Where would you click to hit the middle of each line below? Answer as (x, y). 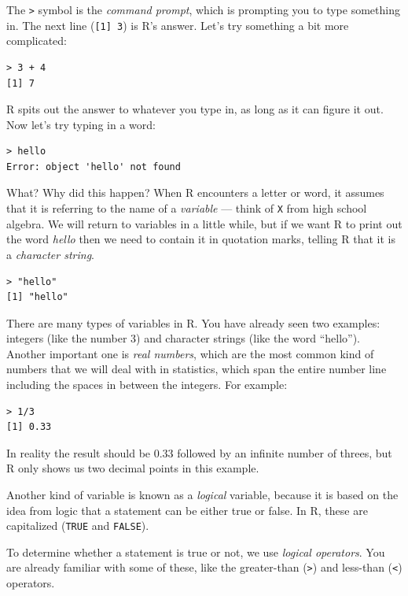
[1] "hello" (37, 297)
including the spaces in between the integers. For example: (147, 385)
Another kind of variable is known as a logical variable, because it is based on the (202, 495)
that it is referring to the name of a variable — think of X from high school (187, 208)
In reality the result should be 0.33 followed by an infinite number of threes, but (199, 452)
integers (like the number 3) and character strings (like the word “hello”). (184, 338)
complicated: (37, 41)
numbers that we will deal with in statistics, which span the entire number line (197, 369)
